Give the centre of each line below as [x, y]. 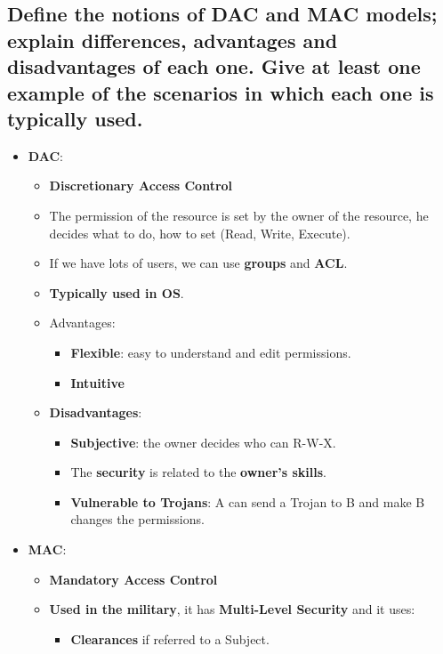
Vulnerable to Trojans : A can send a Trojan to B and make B [248, 501]
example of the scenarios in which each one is [221, 92]
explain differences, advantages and [173, 40]
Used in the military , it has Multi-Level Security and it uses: [232, 609]
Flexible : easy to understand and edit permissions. [211, 352]
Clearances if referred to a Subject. [170, 638]
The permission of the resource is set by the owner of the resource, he [239, 215]
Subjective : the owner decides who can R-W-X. [203, 442]
